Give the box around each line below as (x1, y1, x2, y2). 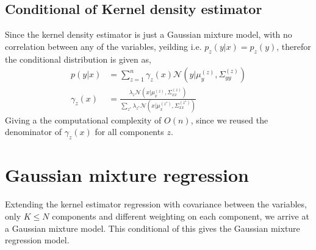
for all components (95, 125, 164, 138)
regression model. (5, 234, 70, 246)
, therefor (276, 40, 311, 52)
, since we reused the (190, 113, 268, 126)
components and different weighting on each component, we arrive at (52, 209, 309, 222)
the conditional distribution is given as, (5, 52, 151, 65)
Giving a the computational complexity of (5, 113, 162, 126)
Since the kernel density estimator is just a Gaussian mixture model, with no (5, 28, 292, 41)
